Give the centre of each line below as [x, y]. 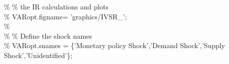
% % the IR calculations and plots [56, 6]
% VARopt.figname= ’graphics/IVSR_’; [65, 16]
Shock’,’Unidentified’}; [38, 55]
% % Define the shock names [48, 35]
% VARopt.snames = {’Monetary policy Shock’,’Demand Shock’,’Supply [114, 45]
